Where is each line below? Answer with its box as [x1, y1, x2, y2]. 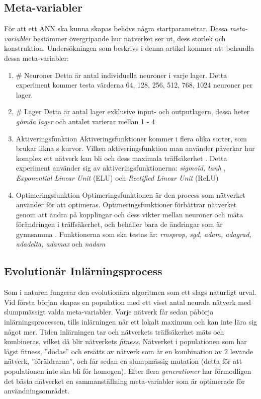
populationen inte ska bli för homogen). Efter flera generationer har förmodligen [4, 366, 251, 376]
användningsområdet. [4, 385, 70, 396]
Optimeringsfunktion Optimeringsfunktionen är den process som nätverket [16, 189, 245, 200]
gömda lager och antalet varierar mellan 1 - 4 [16, 116, 155, 126]
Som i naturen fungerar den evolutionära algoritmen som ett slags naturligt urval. [4, 287, 256, 297]
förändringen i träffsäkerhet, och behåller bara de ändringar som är [16, 219, 223, 229]
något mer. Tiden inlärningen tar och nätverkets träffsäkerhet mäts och [4, 326, 224, 337]
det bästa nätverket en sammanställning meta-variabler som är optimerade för [4, 375, 245, 386]
